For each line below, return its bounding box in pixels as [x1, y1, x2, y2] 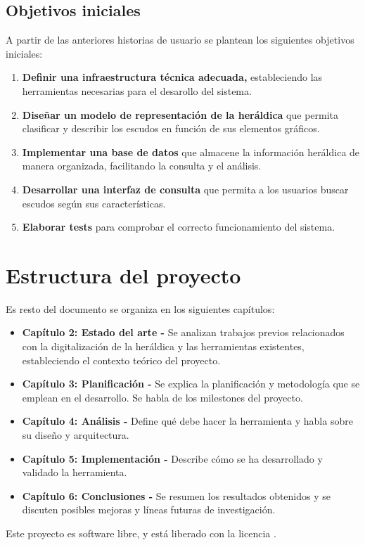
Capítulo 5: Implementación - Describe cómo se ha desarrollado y [22, 451, 323, 466]
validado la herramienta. [22, 465, 127, 480]
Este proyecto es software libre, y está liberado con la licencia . [6, 525, 276, 540]
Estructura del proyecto [6, 260, 241, 289]
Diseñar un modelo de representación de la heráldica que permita [22, 107, 339, 122]
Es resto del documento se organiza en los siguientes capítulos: [6, 301, 275, 316]
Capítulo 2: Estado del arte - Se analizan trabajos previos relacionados [22, 325, 345, 340]
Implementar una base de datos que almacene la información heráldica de [22, 144, 360, 159]
